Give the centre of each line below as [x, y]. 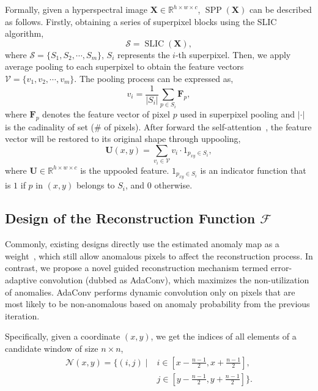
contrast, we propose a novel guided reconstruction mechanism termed [137, 268]
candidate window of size [52, 348]
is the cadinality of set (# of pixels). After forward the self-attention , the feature [158, 126]
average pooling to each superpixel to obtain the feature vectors [124, 66]
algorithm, [24, 33]
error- [281, 268]
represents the [144, 54]
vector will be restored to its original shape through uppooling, [123, 139]
